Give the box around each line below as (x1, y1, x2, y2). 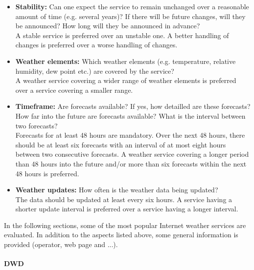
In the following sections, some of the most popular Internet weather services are (4, 220, 246, 230)
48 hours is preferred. (15, 168, 79, 178)
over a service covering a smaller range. (15, 84, 133, 95)
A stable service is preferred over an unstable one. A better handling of (15, 30, 229, 40)
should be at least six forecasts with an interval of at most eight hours (15, 139, 226, 149)
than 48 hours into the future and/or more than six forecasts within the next (15, 158, 247, 168)
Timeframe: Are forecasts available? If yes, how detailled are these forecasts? (15, 101, 251, 111)
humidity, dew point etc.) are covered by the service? (15, 65, 174, 76)
